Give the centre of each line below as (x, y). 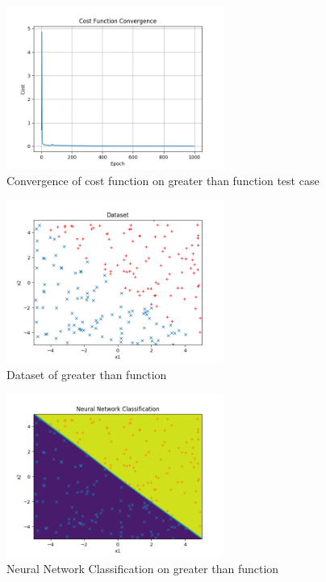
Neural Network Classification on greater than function (143, 568)
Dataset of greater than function (87, 374)
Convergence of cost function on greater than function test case (163, 181)
